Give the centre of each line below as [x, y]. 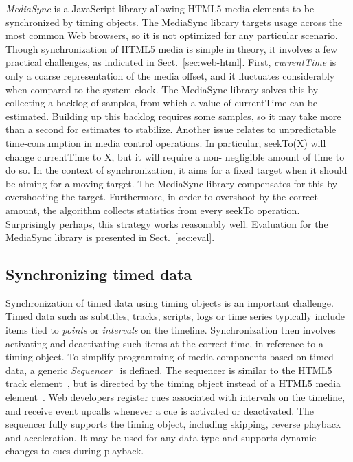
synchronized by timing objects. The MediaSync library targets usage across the [174, 22]
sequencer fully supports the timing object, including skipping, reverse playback [173, 424]
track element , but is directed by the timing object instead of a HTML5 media [173, 383]
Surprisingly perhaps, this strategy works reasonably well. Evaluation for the [167, 223]
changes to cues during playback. [75, 451]
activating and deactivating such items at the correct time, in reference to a [165, 343]
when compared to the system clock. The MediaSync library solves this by [162, 89]
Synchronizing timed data [99, 274]
